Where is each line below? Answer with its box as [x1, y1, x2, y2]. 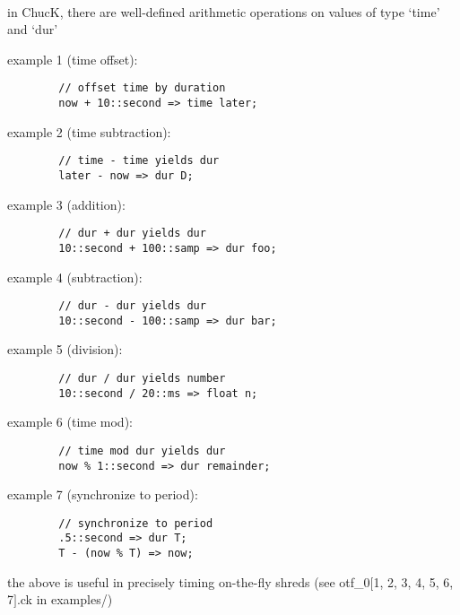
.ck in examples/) [16, 590, 113, 609]
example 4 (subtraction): [7, 267, 143, 286]
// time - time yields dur [58, 154, 220, 168]
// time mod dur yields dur [58, 444, 226, 457]
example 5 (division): [7, 340, 123, 359]
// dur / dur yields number [58, 372, 226, 385]
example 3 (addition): [7, 195, 126, 213]
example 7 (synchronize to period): [7, 485, 198, 504]
